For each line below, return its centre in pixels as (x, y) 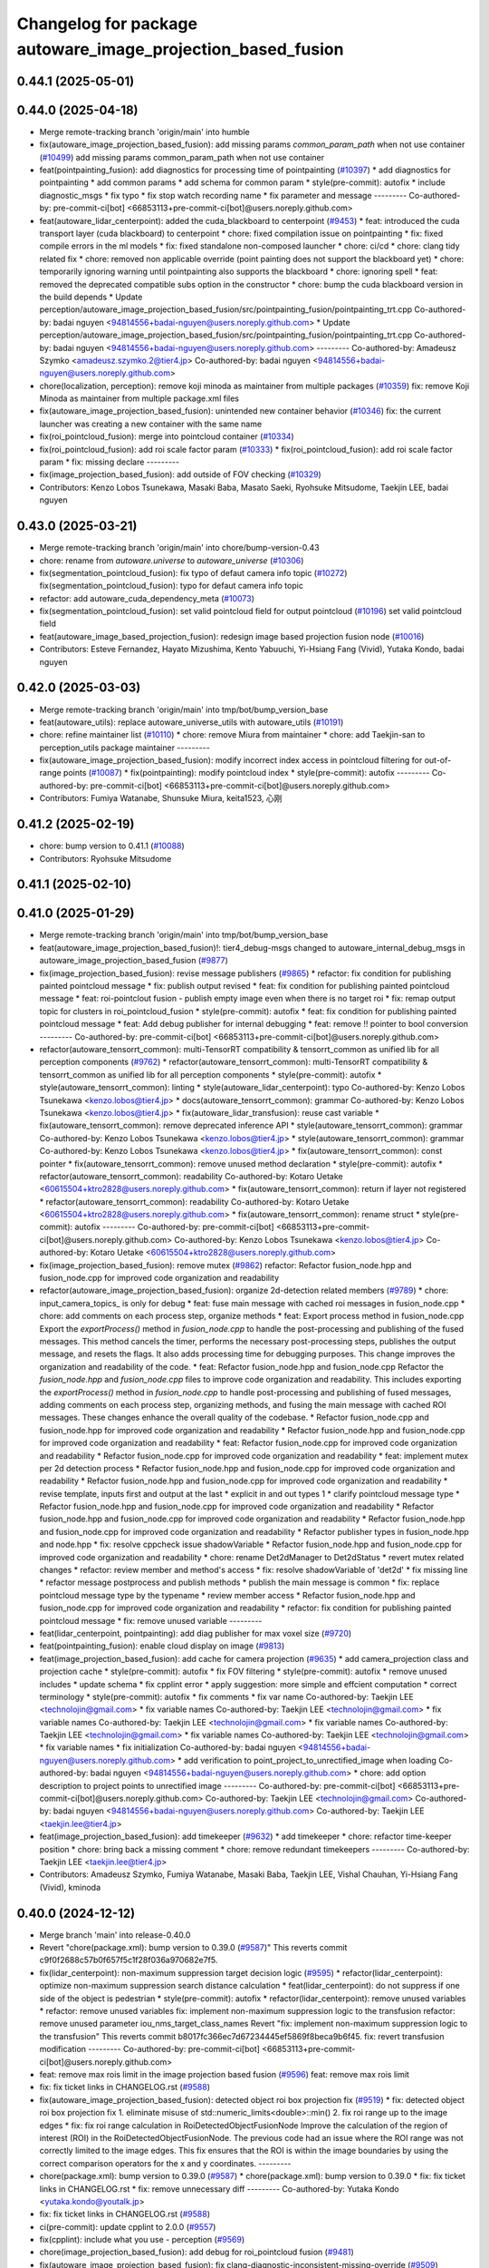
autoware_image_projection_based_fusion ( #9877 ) (134, 961)
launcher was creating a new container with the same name (151, 424)
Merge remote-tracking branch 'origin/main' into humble (144, 132)
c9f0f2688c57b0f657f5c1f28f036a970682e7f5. (129, 1960)
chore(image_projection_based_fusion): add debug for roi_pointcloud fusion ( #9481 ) (197, 2252)
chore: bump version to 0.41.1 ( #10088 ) (112, 846)
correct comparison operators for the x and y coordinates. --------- (165, 2163)
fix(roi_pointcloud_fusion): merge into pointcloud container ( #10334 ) (167, 436)
